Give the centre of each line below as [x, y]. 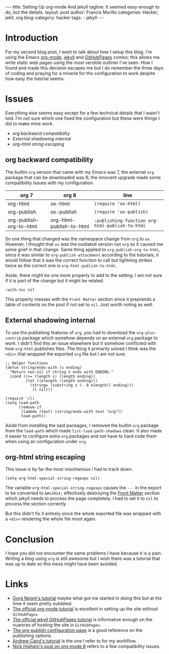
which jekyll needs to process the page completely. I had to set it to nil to [82, 498]
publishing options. [32, 636]
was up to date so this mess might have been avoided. [62, 564]
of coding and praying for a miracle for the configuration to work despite [80, 73]
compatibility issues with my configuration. [50, 183]
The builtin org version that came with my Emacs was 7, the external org [80, 172]
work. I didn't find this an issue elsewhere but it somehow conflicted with [81, 343]
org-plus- [147, 333]
